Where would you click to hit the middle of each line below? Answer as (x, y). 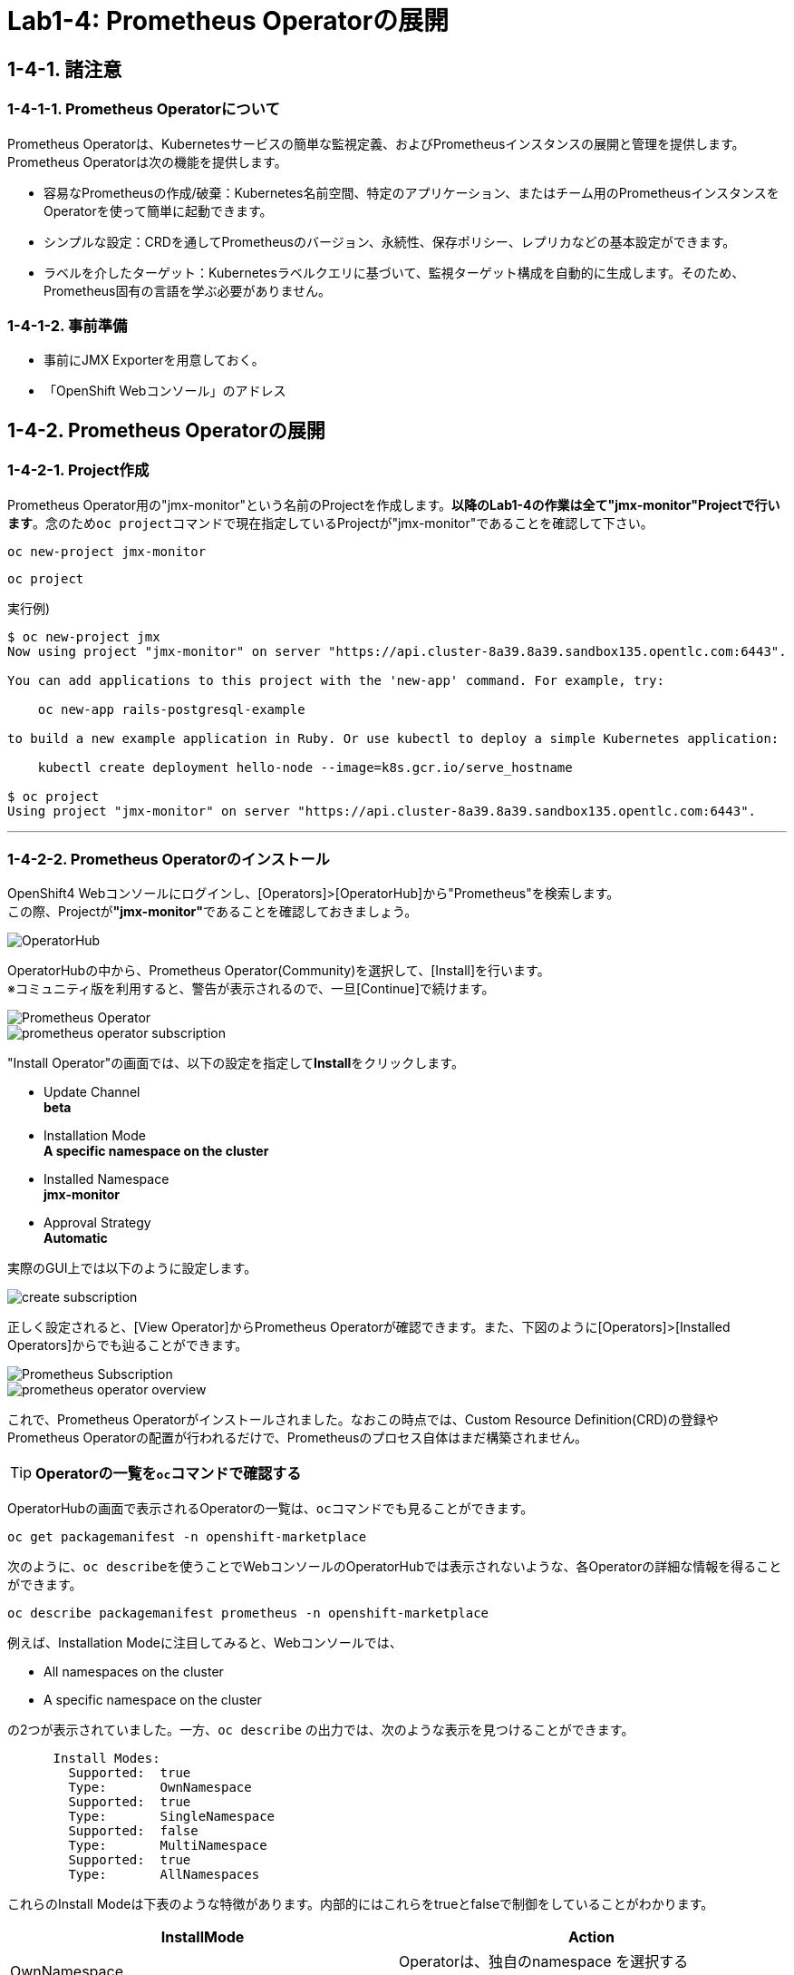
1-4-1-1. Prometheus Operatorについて (144, 109)
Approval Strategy (97, 1223)
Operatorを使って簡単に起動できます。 (158, 210)
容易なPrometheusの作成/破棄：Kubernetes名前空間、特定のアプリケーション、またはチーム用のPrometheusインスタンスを (412, 192)
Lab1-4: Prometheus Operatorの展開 (228, 21)
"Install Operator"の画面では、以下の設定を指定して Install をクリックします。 (236, 1063)
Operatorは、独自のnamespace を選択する (544, 1962)
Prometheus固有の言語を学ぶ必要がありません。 (188, 290)
